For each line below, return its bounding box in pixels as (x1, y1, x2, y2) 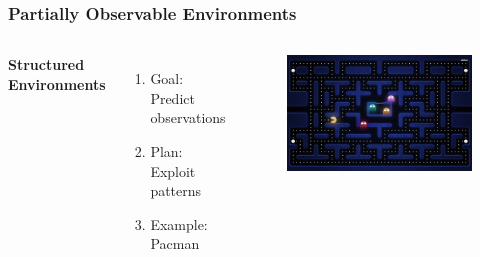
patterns (150, 180, 202, 201)
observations (150, 107, 226, 128)
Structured (8, 54, 85, 75)
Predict (150, 87, 195, 108)
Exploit (150, 160, 196, 181)
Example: (150, 213, 208, 234)
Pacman (150, 233, 200, 254)
